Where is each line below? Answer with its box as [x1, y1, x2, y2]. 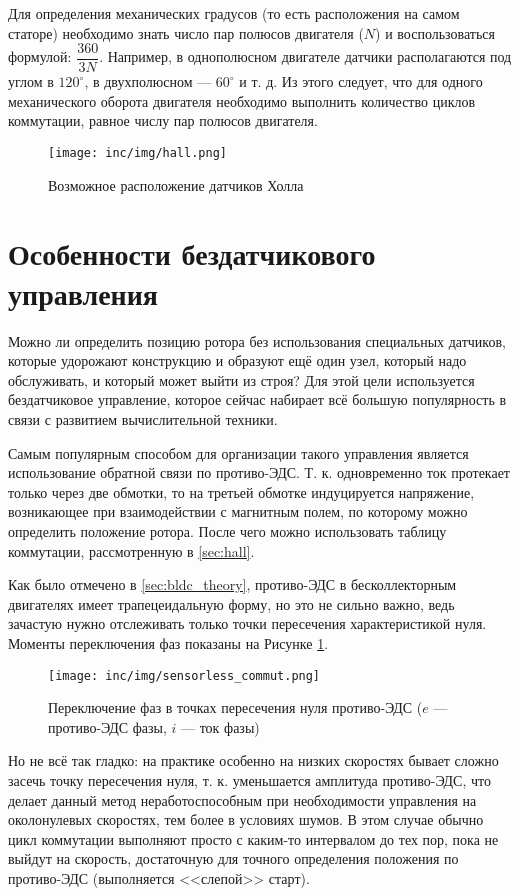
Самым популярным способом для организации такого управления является [8, 442, 469, 463]
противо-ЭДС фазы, [48, 716, 167, 737]
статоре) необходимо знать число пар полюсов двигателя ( [8, 22, 364, 43]
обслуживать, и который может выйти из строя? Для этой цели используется [8, 369, 475, 390]
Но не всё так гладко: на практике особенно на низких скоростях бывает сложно [8, 750, 499, 771]
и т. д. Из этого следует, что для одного [239, 71, 483, 92]
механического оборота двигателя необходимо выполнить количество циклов [8, 90, 476, 111]
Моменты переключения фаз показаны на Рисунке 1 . [8, 632, 329, 653]
